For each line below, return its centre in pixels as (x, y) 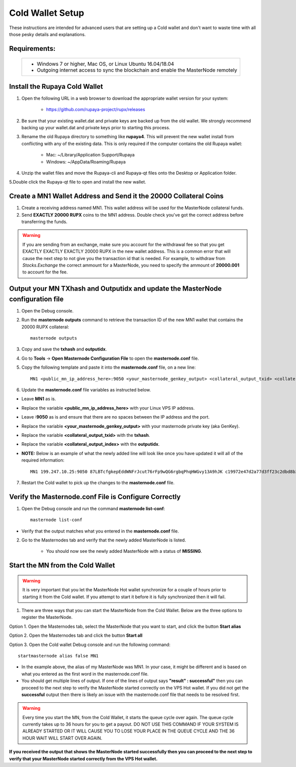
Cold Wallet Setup (47, 13)
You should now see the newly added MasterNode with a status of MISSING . (124, 551)
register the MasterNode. (47, 617)
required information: (43, 460)
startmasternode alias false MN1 (58, 656)
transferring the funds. (44, 222)
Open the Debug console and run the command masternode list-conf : (93, 508)
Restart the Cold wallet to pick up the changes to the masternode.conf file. (98, 482)
